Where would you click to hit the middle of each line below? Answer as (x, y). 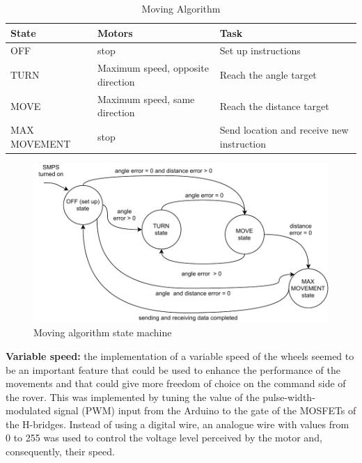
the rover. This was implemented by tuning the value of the (133, 397)
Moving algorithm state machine (103, 332)
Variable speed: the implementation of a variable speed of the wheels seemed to (180, 355)
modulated (28, 410)
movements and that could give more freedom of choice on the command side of (176, 383)
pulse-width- (289, 397)
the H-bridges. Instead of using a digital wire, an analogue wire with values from (178, 424)
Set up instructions (260, 50)
